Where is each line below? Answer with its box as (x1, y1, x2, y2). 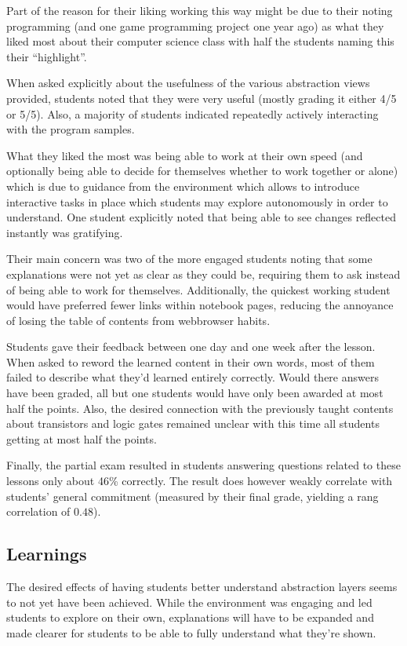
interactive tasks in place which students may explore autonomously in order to (6, 193, 388, 210)
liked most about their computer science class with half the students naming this (6, 33, 394, 49)
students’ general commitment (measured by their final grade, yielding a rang (6, 487, 379, 504)
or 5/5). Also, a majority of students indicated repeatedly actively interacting (6, 105, 379, 122)
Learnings (6, 542, 87, 566)
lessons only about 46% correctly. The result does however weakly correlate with (6, 473, 393, 489)
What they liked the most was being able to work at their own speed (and (6, 147, 363, 163)
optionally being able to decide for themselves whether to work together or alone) (6, 162, 398, 179)
